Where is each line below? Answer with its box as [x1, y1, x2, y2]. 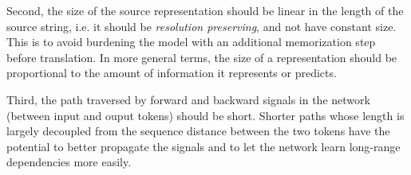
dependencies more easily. [6, 154, 132, 170]
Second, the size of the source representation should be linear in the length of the [6, 2, 404, 18]
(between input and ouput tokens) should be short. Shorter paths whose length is [6, 107, 405, 123]
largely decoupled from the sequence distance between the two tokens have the [6, 122, 390, 139]
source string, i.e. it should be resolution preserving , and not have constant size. [6, 17, 397, 34]
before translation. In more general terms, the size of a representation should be [6, 49, 397, 65]
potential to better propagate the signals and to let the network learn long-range [6, 138, 401, 154]
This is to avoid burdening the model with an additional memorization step [6, 33, 376, 50]
